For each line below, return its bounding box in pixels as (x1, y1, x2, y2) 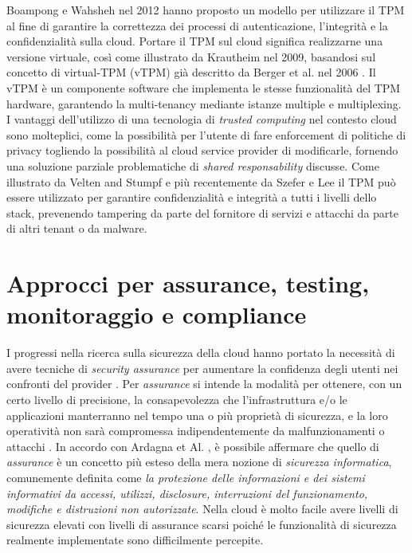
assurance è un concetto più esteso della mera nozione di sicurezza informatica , (6, 453, 392, 470)
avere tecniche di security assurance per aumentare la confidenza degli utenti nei (6, 359, 398, 376)
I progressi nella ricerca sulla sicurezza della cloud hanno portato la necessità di (6, 344, 395, 361)
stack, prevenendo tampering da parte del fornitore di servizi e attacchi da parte (6, 204, 398, 221)
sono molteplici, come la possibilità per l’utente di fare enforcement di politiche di (6, 126, 406, 143)
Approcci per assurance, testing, (6, 267, 370, 300)
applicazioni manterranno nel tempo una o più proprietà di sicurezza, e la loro (6, 406, 388, 423)
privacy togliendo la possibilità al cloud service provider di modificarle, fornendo (6, 142, 398, 159)
